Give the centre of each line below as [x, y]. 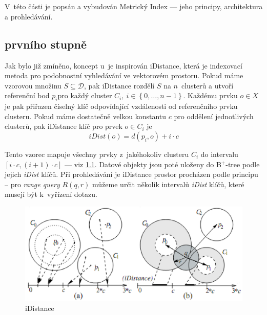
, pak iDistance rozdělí [119, 85]
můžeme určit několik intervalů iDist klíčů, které [168, 184]
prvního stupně [46, 44]
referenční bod [27, 95]
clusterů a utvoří [207, 85]
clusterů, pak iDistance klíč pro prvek [64, 126]
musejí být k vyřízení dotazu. [51, 194]
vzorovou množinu [33, 85]
